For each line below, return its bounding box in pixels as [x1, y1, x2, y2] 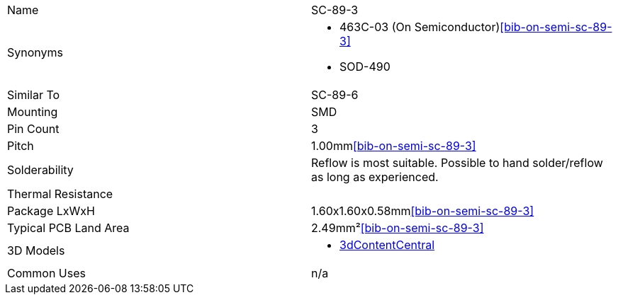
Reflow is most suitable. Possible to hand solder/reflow [311, 156, 603, 170]
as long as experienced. [311, 170, 439, 184]
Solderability [7, 163, 74, 177]
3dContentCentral [339, 238, 435, 252]
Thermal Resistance [7, 187, 113, 201]
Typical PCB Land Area [7, 221, 130, 235]
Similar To [7, 88, 60, 102]
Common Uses [7, 266, 86, 280]
